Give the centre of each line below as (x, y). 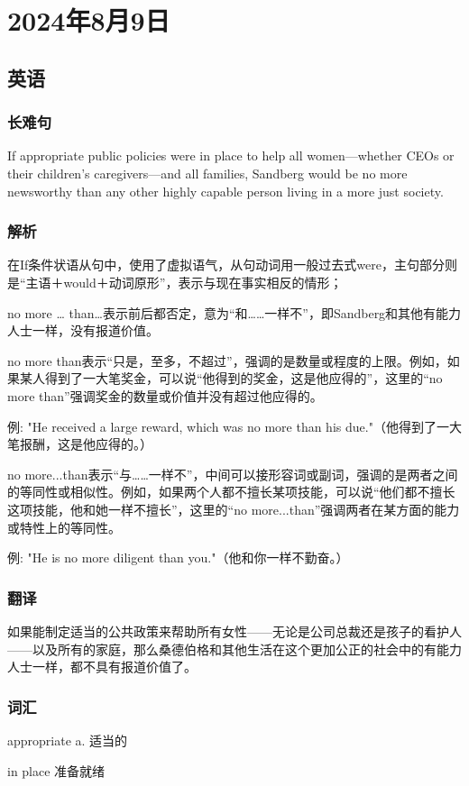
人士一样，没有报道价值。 (83, 330)
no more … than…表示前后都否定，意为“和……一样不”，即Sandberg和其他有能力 (234, 312)
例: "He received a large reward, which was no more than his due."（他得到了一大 (234, 426)
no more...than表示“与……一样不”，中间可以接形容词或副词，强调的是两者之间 (233, 474)
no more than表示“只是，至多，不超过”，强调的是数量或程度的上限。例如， (227, 360)
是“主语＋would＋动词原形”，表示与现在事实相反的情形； (175, 282)
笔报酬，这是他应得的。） (80, 444)
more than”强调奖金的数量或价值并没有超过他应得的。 (165, 395)
